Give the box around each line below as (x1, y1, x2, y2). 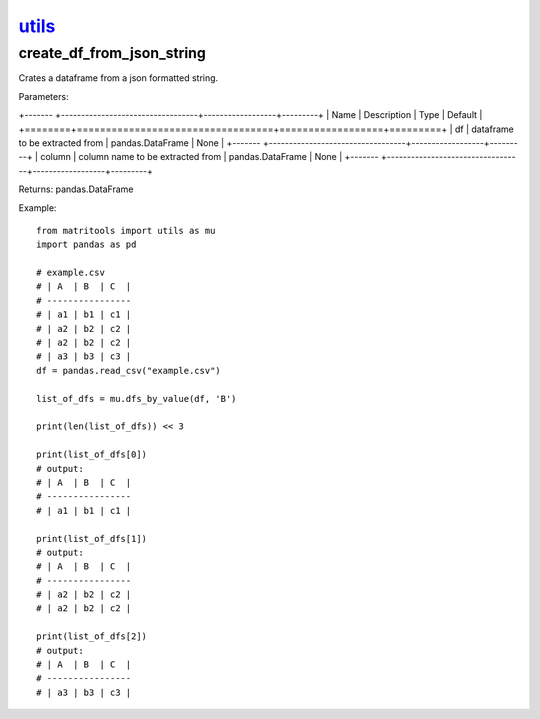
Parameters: (18, 90, 69, 102)
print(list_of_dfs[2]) (36, 631, 148, 642)
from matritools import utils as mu (36, 225, 216, 236)
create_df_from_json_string (18, 44, 207, 62)
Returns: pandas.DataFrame (18, 183, 134, 195)
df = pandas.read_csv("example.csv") (36, 365, 222, 376)
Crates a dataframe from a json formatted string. (18, 72, 219, 84)
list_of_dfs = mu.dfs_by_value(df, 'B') (36, 393, 237, 404)
